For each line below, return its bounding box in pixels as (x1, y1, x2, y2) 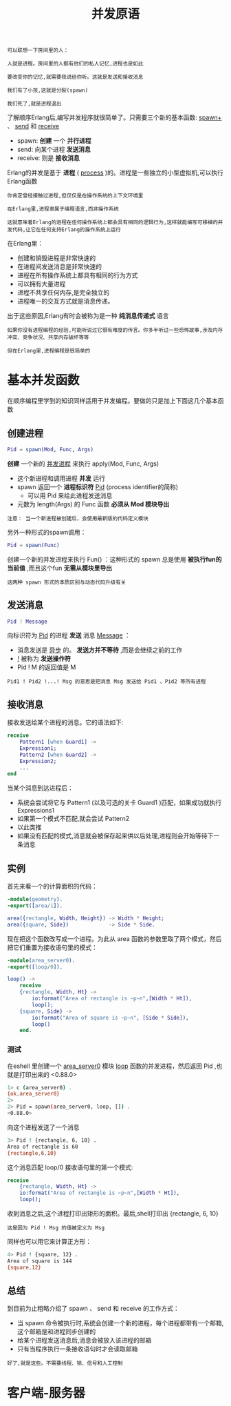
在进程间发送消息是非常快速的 (16, 263, 102, 271)
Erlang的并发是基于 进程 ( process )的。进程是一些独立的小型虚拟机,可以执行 (7, 168, 223, 177)
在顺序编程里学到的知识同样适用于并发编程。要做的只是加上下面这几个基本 (7, 397, 218, 405)
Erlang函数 (7, 177, 38, 186)
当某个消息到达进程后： (7, 784, 74, 792)
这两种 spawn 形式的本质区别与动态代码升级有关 (7, 579, 126, 586)
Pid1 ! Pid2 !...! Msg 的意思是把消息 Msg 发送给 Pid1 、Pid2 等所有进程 (7, 678, 206, 685)
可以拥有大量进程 (16, 280, 66, 288)
